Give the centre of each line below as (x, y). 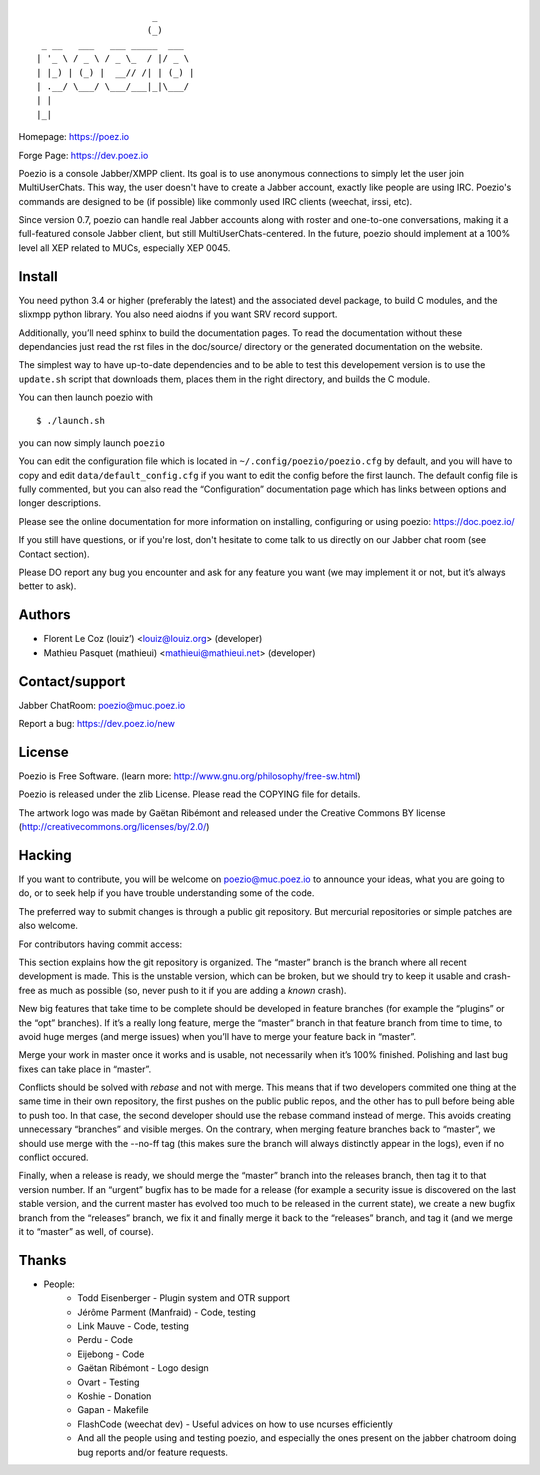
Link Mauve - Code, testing (133, 1326)
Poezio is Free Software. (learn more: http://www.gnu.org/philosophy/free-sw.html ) (189, 776)
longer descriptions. (60, 503)
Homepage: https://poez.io (74, 137)
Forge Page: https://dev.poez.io (83, 155)
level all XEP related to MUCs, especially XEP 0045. (124, 247)
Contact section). (54, 554)
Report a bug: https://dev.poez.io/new (96, 723)
